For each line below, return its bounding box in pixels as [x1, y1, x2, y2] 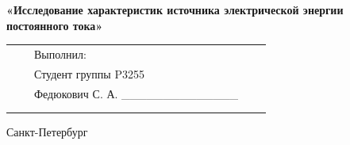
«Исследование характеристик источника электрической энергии [6, 2, 344, 17]
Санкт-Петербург [6, 124, 88, 140]
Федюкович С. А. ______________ [34, 85, 239, 101]
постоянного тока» [6, 17, 103, 33]
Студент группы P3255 [34, 65, 144, 82]
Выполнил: [34, 45, 87, 62]
